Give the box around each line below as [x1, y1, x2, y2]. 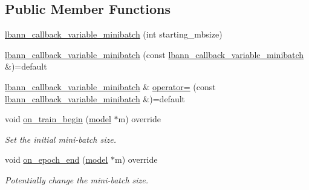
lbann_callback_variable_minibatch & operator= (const [5, 80, 216, 93]
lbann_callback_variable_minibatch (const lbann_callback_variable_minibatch [5, 48, 304, 61]
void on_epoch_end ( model [5, 153, 108, 166]
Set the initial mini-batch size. [5, 133, 116, 145]
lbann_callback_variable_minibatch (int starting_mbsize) [5, 28, 223, 41]
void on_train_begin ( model [5, 113, 111, 125]
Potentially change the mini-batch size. [5, 173, 149, 186]
